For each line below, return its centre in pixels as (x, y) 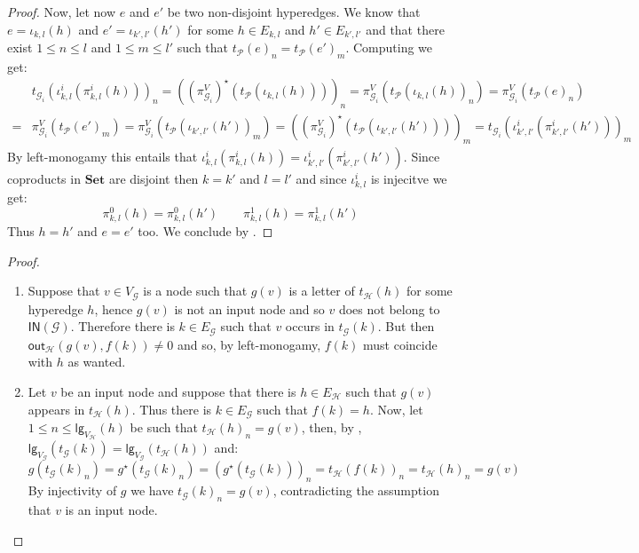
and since (321, 179)
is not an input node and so (249, 308)
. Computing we (389, 47)
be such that (164, 427)
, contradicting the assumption (356, 490)
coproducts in (44, 179)
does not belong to (389, 308)
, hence (114, 308)
